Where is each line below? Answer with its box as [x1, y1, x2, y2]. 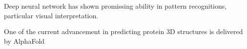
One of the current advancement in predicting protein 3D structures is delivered [4, 26, 243, 37]
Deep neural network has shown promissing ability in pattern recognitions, [4, 1, 227, 11]
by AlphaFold [4, 36, 45, 46]
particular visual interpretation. [4, 10, 99, 20]
